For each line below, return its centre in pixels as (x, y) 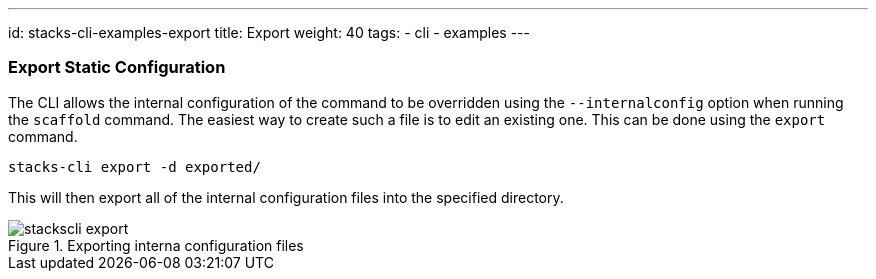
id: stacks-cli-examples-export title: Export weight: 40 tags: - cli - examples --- (269, 32)
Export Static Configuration (117, 67)
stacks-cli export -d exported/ (134, 166)
